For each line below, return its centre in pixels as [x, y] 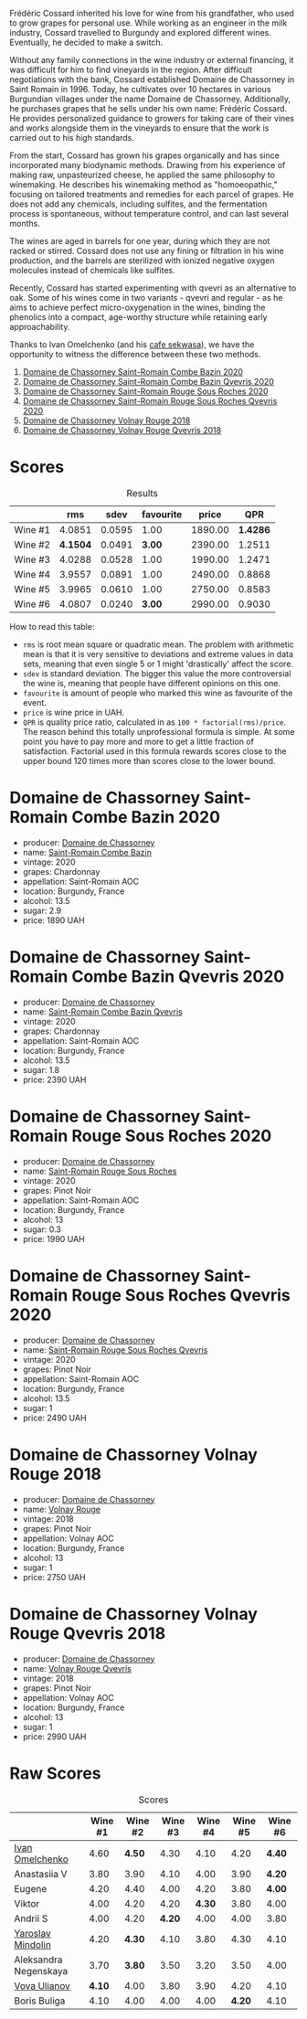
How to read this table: [52, 626]
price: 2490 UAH [54, 1418]
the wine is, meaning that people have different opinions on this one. [152, 683]
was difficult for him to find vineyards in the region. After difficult [131, 69]
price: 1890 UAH [53, 920]
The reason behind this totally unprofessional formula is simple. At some [159, 731]
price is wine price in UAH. [74, 712]
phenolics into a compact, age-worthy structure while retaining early [138, 317]
